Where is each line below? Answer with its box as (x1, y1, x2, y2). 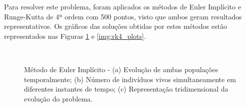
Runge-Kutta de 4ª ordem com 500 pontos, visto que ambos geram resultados (4, 11, 242, 21)
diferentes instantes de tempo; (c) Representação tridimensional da (24, 84, 228, 94)
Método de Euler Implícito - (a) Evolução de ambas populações (24, 64, 218, 74)
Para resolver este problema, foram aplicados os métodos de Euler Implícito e (4, 1, 241, 11)
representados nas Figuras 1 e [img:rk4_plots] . (4, 30, 146, 41)
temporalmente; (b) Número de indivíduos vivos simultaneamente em (24, 74, 236, 84)
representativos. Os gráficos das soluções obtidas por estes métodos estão (4, 21, 227, 31)
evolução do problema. (24, 93, 92, 104)
